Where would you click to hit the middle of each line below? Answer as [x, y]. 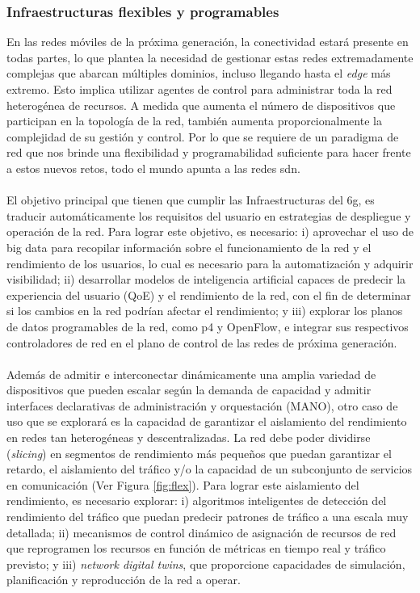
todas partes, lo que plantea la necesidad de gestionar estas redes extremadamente [210, 57]
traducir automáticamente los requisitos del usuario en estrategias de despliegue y [209, 215]
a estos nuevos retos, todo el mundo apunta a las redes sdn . [153, 168]
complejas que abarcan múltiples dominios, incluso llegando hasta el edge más [199, 73]
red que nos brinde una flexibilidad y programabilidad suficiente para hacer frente [209, 152]
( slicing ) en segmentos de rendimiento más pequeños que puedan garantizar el [199, 453]
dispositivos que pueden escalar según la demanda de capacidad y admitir [189, 390]
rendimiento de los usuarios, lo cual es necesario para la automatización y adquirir [210, 263]
